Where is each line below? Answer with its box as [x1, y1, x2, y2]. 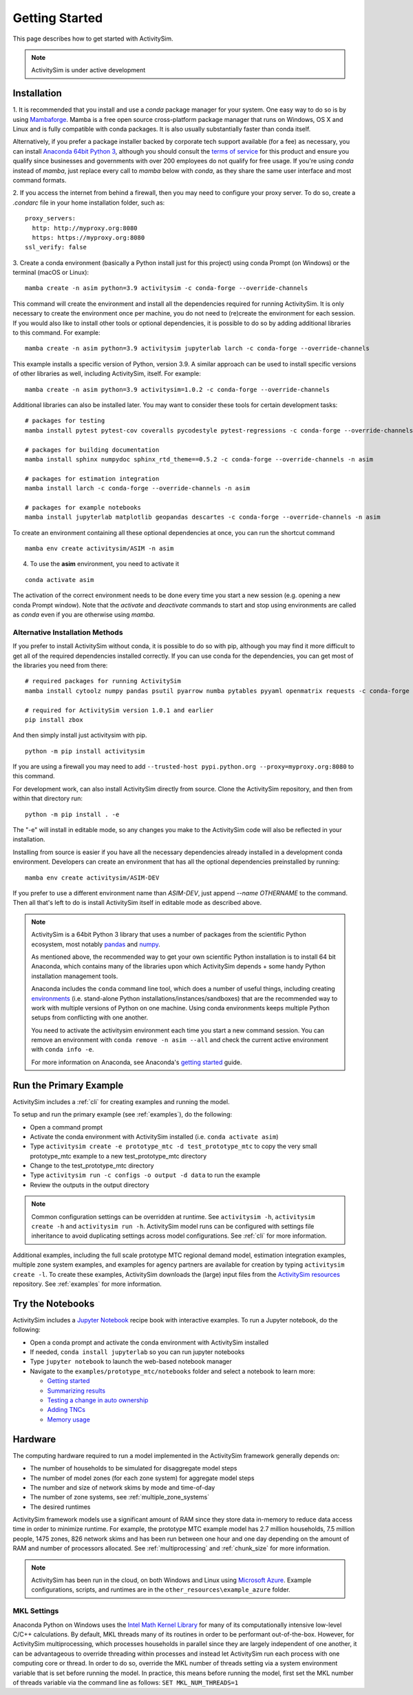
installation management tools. [31, 972, 118, 980]
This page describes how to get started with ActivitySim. [12, 34, 173, 43]
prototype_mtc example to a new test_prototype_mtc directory [30, 1152, 207, 1160]
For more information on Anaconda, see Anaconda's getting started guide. [31, 1058, 242, 1066]
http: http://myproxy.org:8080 [32, 224, 138, 232]
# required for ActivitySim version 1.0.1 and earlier [25, 706, 214, 714]
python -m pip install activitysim [25, 747, 145, 755]
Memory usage [47, 1415, 91, 1424]
